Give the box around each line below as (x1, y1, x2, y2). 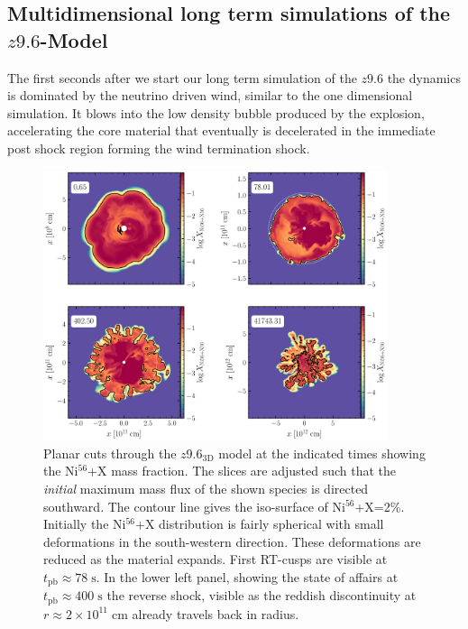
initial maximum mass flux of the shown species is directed (43, 478, 369, 497)
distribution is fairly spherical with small (159, 514, 384, 533)
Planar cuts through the (43, 443, 177, 462)
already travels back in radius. (132, 604, 299, 623)
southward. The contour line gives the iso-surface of (43, 496, 328, 515)
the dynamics (387, 68, 461, 87)
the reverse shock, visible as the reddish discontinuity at (106, 586, 417, 605)
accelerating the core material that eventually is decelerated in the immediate (7, 121, 436, 140)
